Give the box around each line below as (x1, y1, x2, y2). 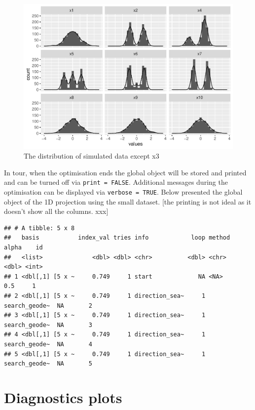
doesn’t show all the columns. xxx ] (4, 206, 109, 216)
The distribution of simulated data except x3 (24, 151, 159, 161)
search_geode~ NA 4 (4, 340, 92, 348)
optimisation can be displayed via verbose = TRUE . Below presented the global (4, 186, 243, 197)
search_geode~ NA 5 (4, 360, 92, 368)
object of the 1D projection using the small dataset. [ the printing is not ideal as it (4, 196, 252, 206)
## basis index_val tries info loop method (4, 234, 230, 242)
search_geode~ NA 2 (4, 302, 92, 309)
